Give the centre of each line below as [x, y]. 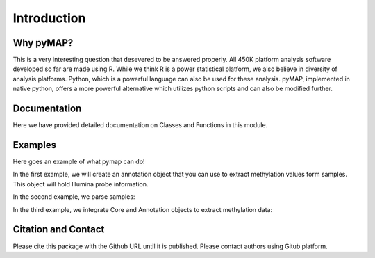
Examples [35, 145]
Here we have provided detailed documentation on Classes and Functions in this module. [140, 125]
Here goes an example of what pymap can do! [79, 162]
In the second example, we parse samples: [74, 197]
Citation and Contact [59, 229]
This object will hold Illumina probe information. [81, 184]
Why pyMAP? [43, 43]
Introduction [49, 18]
